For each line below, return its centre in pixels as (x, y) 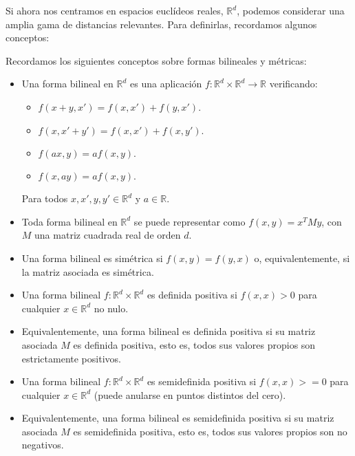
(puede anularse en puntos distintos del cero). (190, 394)
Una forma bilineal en (67, 84)
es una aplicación (166, 84)
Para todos (45, 198)
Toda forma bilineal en (69, 221)
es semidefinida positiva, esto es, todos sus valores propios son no (210, 431)
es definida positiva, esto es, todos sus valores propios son (194, 344)
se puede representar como (190, 221)
